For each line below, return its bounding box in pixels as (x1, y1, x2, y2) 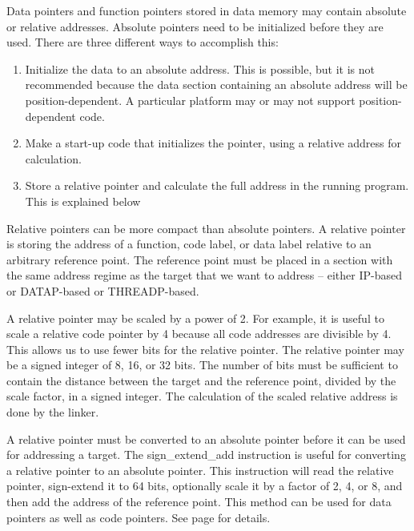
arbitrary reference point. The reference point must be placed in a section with (6, 251, 393, 268)
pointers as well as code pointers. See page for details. (6, 509, 271, 525)
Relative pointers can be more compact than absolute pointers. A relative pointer (6, 219, 406, 236)
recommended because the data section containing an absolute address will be (25, 76, 408, 93)
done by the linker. (6, 404, 99, 420)
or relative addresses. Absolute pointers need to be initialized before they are (6, 18, 384, 34)
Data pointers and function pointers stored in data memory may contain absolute (6, 2, 407, 18)
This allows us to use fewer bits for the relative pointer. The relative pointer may (6, 340, 404, 357)
